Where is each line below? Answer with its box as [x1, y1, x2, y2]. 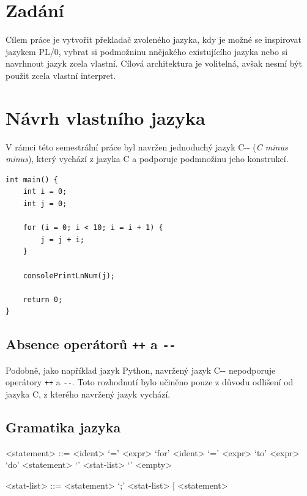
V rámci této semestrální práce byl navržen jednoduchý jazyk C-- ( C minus [6, 140, 288, 153]
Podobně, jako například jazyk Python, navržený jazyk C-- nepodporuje [6, 363, 276, 376]
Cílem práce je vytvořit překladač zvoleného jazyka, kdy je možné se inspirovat [6, 33, 302, 46]
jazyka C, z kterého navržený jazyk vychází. [6, 387, 171, 400]
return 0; [23, 295, 63, 304]
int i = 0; [23, 187, 67, 196]
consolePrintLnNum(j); [23, 271, 115, 280]
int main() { [6, 175, 58, 184]
